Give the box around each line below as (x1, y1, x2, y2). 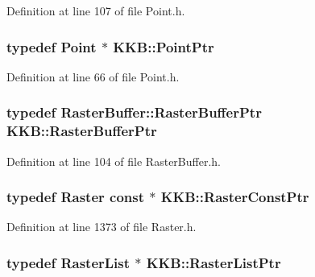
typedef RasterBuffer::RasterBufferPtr (6, 102, 262, 122)
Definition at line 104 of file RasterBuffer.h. (6, 152, 221, 169)
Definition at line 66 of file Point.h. (6, 68, 180, 85)
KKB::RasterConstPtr (160, 187, 309, 207)
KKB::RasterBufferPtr (6, 121, 157, 141)
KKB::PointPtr (113, 36, 214, 56)
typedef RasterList (6, 252, 131, 272)
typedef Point (6, 36, 97, 56)
